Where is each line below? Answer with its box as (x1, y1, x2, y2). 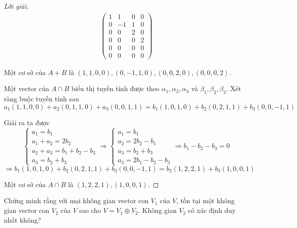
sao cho (79, 205, 101, 215)
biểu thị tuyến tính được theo (71, 83, 159, 94)
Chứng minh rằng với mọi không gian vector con (4, 195, 149, 206)
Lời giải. (4, 1, 29, 11)
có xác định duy (188, 205, 236, 215)
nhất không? (4, 214, 41, 225)
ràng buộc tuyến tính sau (4, 94, 79, 104)
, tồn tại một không (176, 195, 235, 206)
